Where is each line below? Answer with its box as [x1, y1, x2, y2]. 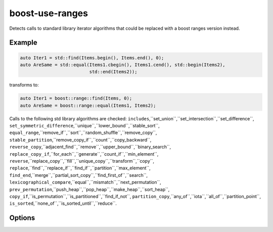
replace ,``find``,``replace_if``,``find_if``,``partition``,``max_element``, [9, 165, 151, 171]
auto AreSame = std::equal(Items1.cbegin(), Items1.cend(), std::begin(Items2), [20, 62, 225, 68]
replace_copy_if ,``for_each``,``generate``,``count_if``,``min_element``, [9, 151, 159, 157]
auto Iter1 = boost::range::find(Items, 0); [20, 96, 132, 101]
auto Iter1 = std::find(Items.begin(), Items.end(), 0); [20, 55, 164, 61]
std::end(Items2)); [89, 69, 138, 75]
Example [9, 38, 37, 47]
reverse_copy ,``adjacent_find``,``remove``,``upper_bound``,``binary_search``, [9, 144, 171, 150]
